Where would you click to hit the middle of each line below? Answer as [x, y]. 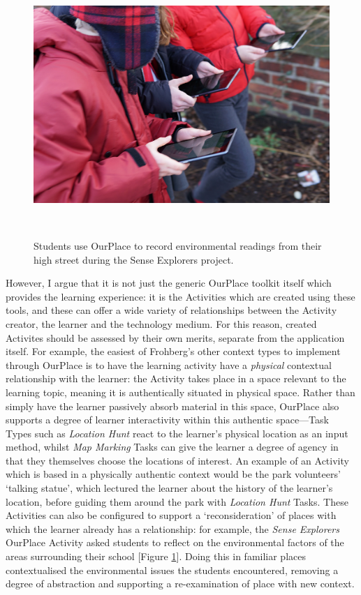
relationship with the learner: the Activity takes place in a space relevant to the [176, 378]
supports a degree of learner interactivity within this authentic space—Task [167, 420]
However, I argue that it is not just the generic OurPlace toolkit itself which [169, 283]
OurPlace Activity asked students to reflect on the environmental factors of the [175, 542]
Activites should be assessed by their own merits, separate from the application [175, 337]
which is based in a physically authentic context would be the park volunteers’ [173, 474]
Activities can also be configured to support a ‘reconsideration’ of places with [171, 515]
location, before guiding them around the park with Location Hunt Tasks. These [177, 501]
